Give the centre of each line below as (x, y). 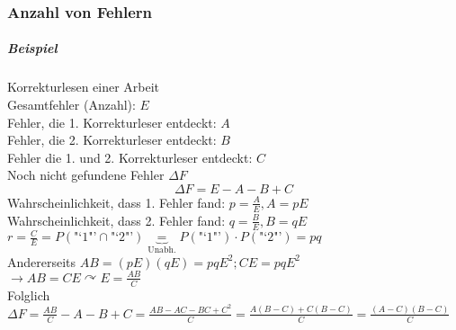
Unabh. (162, 250)
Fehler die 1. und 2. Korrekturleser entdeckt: (130, 157)
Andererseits (42, 261)
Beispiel (32, 48)
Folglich (29, 294)
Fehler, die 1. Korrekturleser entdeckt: (112, 122)
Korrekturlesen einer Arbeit (84, 87)
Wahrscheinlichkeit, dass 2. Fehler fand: (116, 220)
